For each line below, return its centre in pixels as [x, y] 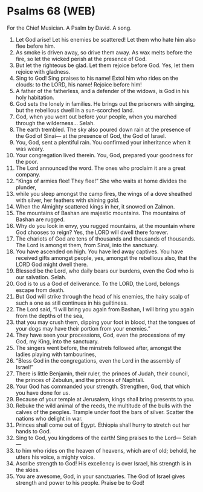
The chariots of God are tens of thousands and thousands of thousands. [105, 238]
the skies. [27, 470]
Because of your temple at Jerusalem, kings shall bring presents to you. [105, 399]
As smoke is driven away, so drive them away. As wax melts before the [104, 52]
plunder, [26, 187]
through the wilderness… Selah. [55, 123]
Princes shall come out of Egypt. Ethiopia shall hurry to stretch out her [103, 425]
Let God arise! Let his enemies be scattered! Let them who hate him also [105, 39]
